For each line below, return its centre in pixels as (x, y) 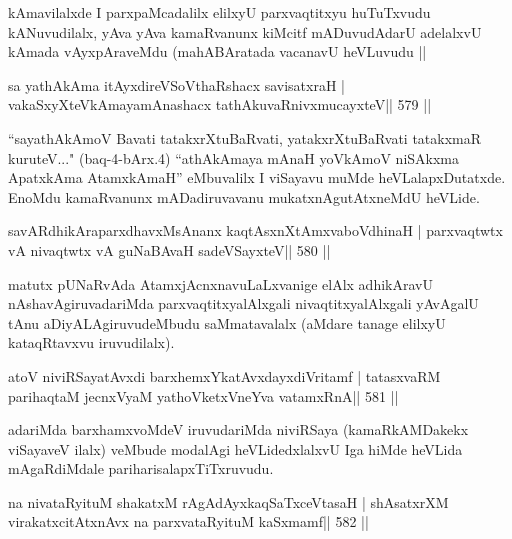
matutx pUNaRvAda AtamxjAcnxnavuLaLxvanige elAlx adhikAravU (220, 283)
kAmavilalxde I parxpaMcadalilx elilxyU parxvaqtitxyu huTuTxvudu (219, 12)
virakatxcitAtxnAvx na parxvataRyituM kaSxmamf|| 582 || (188, 521)
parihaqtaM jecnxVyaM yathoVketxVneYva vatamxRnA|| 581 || (203, 395)
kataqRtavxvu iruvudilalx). (91, 342)
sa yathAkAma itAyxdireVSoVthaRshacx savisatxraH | (176, 84)
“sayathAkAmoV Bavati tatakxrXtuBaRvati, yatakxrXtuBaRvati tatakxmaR (245, 137)
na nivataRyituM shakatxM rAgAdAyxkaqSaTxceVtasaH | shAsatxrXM (228, 501)
